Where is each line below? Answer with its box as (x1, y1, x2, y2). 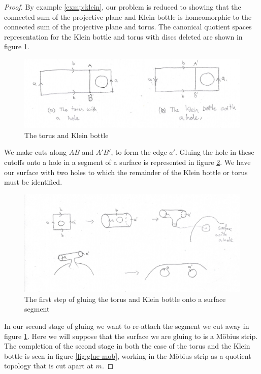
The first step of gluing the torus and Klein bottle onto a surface (24, 293, 226, 304)
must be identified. (4, 177, 62, 187)
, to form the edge (111, 147, 167, 157)
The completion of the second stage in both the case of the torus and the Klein (4, 341, 250, 351)
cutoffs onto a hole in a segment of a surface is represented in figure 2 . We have (4, 156, 251, 167)
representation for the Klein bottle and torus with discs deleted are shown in (4, 31, 243, 42)
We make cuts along (4, 147, 67, 157)
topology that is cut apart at (4, 360, 93, 371)
